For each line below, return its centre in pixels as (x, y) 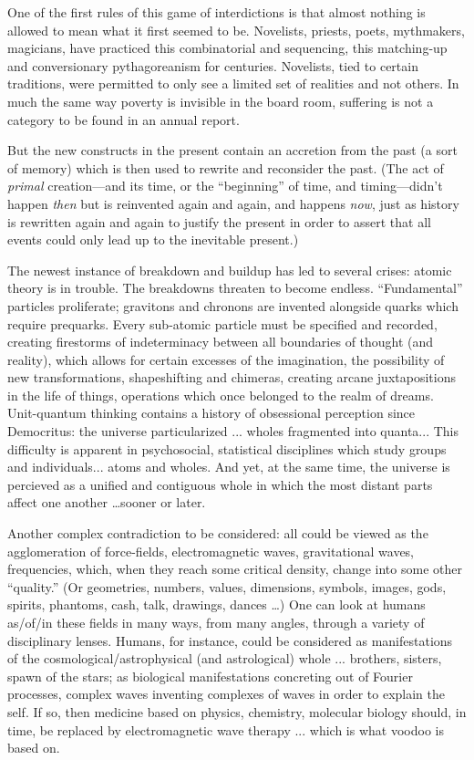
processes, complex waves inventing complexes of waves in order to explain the (227, 694)
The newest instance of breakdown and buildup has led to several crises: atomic (230, 270)
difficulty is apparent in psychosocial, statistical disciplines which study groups (227, 448)
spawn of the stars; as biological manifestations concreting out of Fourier (210, 676)
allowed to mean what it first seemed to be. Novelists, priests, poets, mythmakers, (236, 30)
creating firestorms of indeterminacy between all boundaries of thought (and (221, 342)
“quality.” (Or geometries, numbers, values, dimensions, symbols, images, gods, (227, 586)
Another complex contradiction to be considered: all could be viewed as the (218, 533)
